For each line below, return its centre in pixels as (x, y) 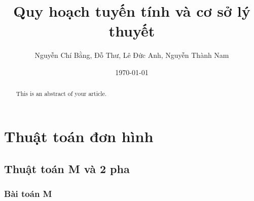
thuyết (132, 31)
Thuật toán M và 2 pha (67, 168)
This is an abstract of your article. (61, 94)
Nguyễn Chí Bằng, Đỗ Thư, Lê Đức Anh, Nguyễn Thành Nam (132, 55)
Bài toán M (28, 193)
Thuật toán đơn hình (79, 136)
